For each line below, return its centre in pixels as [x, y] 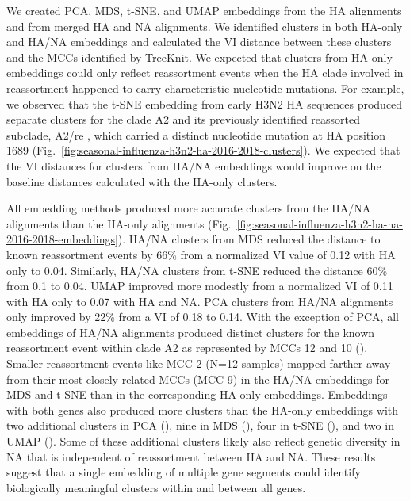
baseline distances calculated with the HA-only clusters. [142, 181]
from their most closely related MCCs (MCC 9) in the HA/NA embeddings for [198, 379]
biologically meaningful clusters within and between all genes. [156, 487]
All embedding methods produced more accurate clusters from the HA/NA [189, 208]
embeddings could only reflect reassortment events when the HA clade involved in [205, 73]
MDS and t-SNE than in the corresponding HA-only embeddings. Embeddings [197, 394]
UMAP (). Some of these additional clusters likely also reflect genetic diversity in [203, 441]
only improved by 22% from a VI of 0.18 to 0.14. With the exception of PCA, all [203, 317]
